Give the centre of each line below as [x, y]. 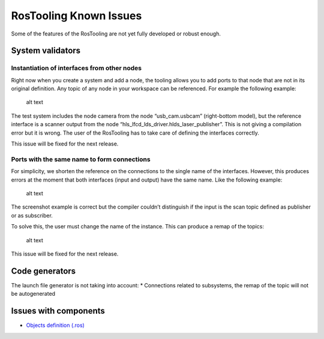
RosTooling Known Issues [76, 16]
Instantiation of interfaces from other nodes [76, 68]
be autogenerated [33, 294]
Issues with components [58, 311]
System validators [46, 51]
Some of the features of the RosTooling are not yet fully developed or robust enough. [116, 34]
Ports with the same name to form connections [81, 159]
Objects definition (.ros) [55, 325]
